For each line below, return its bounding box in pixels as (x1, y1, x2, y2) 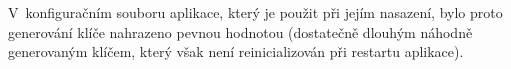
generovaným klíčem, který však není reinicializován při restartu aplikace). (8, 41, 464, 62)
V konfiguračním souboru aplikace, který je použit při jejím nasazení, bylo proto (8, 2, 503, 22)
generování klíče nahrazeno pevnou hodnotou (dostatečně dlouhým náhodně (8, 21, 473, 42)
